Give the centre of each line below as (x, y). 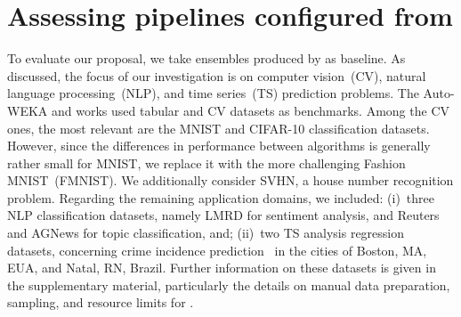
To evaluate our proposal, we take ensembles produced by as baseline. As (206, 58)
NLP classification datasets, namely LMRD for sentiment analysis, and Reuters (223, 215)
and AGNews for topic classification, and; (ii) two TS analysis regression (206, 233)
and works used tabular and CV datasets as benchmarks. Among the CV (250, 110)
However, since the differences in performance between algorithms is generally (219, 146)
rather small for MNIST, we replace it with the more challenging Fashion (206, 163)
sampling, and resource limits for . (101, 302)
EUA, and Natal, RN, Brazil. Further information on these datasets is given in (222, 268)
